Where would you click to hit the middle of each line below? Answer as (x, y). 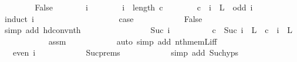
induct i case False (103, 18)
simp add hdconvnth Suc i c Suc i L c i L (148, 30)
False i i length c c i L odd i (144, 7)
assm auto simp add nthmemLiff (133, 41)
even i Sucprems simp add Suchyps (126, 52)
